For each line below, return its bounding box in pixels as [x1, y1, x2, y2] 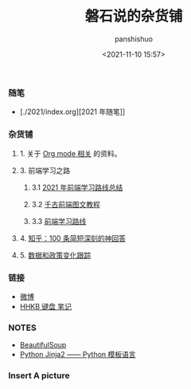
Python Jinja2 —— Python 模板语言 [19, 350, 137, 360]
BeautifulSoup [19, 340, 67, 350]
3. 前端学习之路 [19, 165, 71, 175]
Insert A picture [8, 370, 70, 381]
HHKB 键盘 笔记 [19, 301, 72, 311]
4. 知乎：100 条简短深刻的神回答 [19, 233, 126, 243]
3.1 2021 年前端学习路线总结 [31, 183, 123, 192]
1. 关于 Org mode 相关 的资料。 [19, 148, 122, 158]
